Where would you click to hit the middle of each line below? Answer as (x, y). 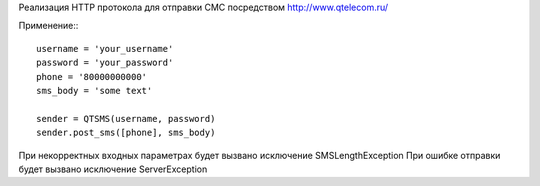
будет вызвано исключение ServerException (113, 169)
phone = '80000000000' (92, 76)
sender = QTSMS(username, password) (126, 118)
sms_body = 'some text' (94, 90)
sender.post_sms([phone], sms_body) (126, 133)
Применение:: (48, 26)
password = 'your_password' (105, 63)
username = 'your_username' (105, 48)
